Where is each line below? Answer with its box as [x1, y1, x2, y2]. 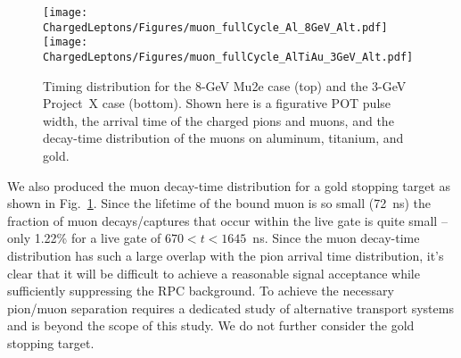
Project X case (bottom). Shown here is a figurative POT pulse [43, 94, 391, 112]
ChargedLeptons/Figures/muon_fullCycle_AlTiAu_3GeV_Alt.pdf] [43, 50, 414, 63]
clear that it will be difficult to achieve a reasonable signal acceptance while [7, 263, 420, 282]
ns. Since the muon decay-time [252, 229, 420, 247]
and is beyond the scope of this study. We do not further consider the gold [7, 316, 415, 335]
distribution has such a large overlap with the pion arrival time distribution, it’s [7, 246, 444, 264]
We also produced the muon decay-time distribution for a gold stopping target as [7, 176, 451, 195]
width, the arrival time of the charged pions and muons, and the [43, 111, 394, 129]
